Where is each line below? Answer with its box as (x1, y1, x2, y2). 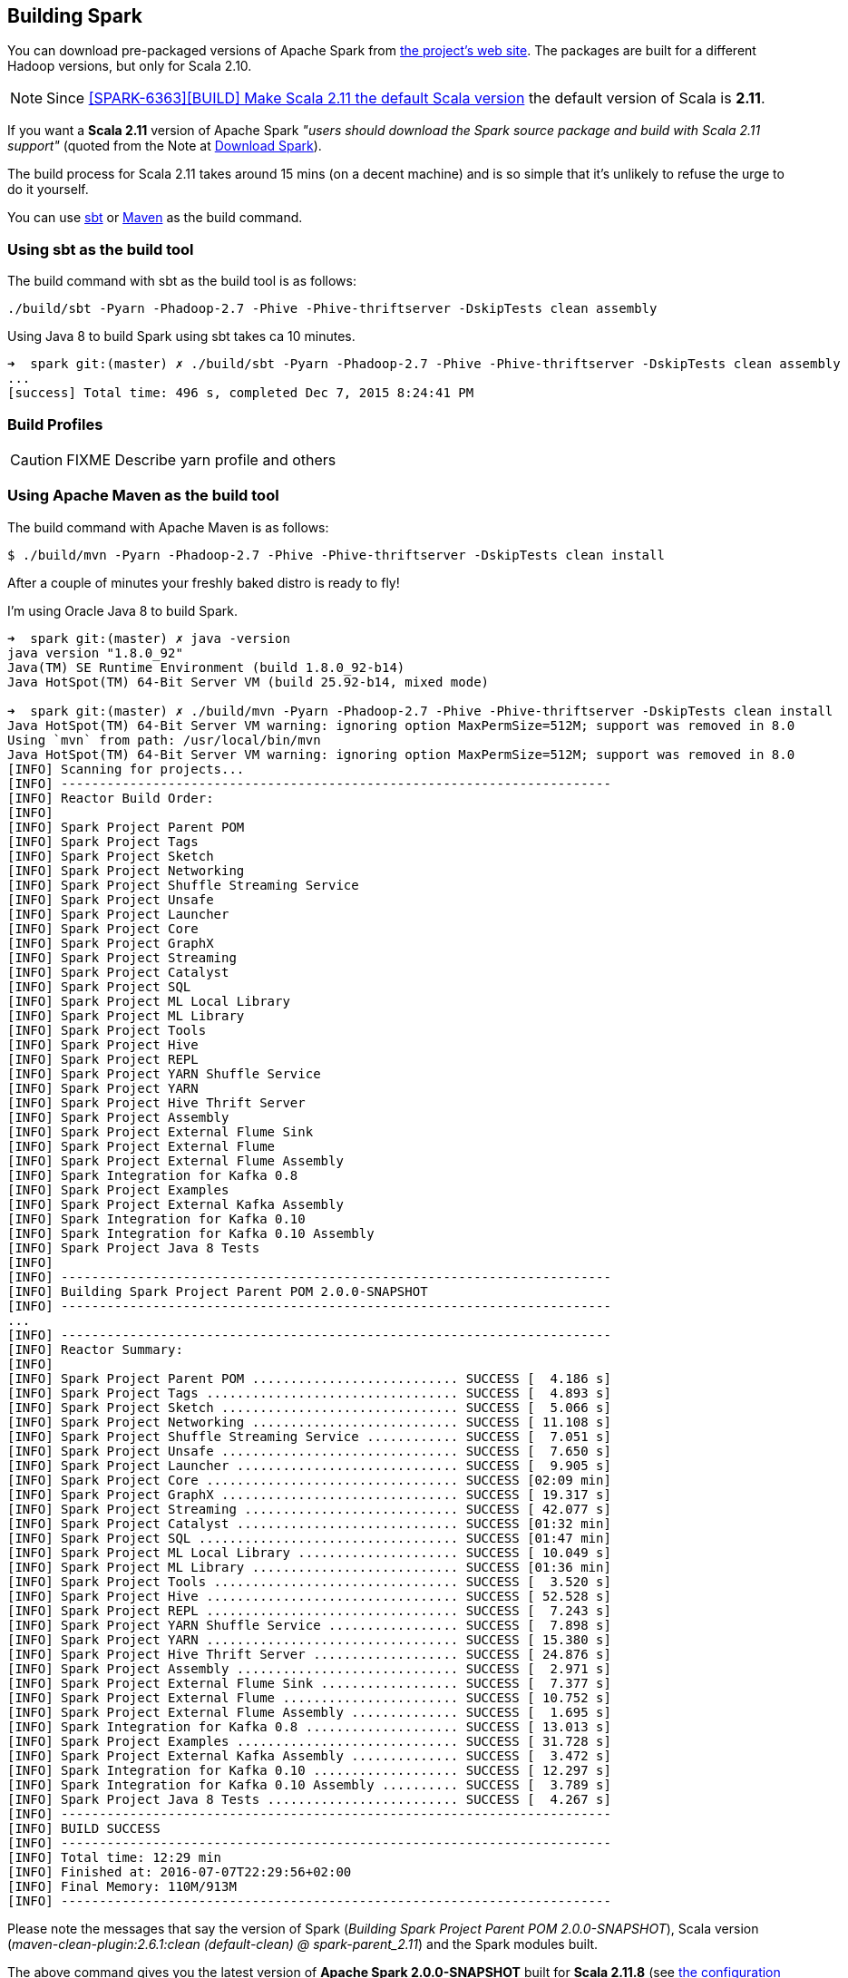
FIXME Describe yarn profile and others (66, 450, 336, 469)
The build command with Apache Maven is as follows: (7, 519, 329, 535)
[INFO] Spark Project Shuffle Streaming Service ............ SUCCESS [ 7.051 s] (7, 1428, 611, 1444)
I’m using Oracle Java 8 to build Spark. (7, 602, 239, 619)
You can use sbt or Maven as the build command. (7, 209, 303, 226)
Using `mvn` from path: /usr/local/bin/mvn (7, 732, 321, 747)
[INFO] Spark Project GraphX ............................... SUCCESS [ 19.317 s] (7, 1486, 611, 1502)
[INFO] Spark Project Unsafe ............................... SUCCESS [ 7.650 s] (7, 1443, 611, 1458)
